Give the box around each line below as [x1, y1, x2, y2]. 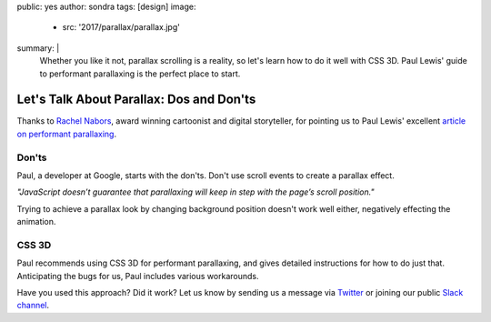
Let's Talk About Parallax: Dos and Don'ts [16, 92, 256, 107]
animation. [16, 216, 56, 227]
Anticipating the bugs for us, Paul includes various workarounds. [16, 270, 259, 281]
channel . [16, 300, 50, 311]
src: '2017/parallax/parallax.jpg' [62, 22, 181, 33]
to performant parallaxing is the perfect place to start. [39, 68, 241, 79]
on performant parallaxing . [16, 128, 117, 139]
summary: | [16, 42, 60, 54]
